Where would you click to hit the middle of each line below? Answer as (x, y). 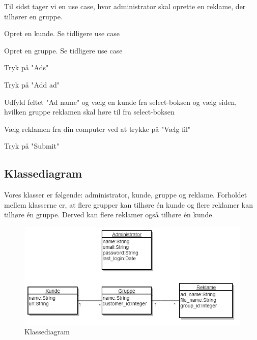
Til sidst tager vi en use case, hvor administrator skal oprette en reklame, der (125, 6)
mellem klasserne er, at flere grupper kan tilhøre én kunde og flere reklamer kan (128, 204)
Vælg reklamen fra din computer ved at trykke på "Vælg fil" (97, 129)
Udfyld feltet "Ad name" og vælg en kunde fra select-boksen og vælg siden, (121, 102)
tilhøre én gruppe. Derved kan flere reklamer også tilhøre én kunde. (109, 215)
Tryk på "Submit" (32, 146)
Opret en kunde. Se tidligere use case (62, 33)
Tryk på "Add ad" (32, 84)
